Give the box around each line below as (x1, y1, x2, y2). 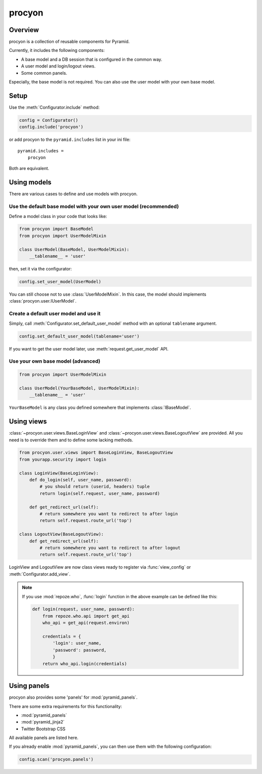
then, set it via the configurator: (9, 266, 72, 272)
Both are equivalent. (9, 166, 49, 171)
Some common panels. (21, 70, 67, 76)
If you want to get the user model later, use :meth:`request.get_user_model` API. (9, 346, 169, 352)
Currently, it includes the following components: (9, 48, 105, 53)
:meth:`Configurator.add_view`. (9, 571, 71, 577)
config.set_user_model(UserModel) (19, 279, 101, 285)
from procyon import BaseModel (19, 226, 94, 232)
